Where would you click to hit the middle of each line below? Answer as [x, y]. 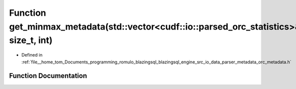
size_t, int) [31, 41]
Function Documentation [48, 76]
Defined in [32, 55]
